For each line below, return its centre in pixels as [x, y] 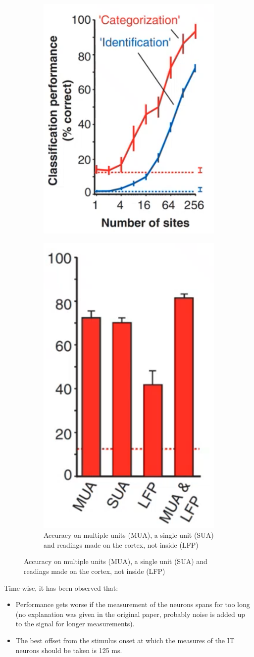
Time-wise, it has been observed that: [61, 587]
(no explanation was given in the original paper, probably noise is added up [130, 614]
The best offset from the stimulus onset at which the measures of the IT [125, 640]
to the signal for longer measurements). [75, 624]
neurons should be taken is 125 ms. [69, 650]
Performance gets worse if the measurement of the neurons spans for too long [133, 604]
